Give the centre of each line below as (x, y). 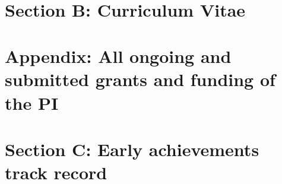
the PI (32, 102)
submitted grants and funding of (140, 79)
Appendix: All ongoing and (118, 56)
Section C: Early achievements (132, 149)
